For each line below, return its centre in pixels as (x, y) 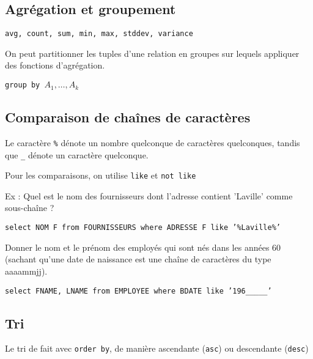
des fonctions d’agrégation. (55, 65)
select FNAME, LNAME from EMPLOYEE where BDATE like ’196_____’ (138, 291)
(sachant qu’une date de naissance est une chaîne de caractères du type (138, 259)
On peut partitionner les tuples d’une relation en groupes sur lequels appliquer (152, 53)
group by (23, 85)
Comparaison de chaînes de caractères (128, 117)
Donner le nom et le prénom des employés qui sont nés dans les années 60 (143, 247)
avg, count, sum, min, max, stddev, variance (99, 34)
